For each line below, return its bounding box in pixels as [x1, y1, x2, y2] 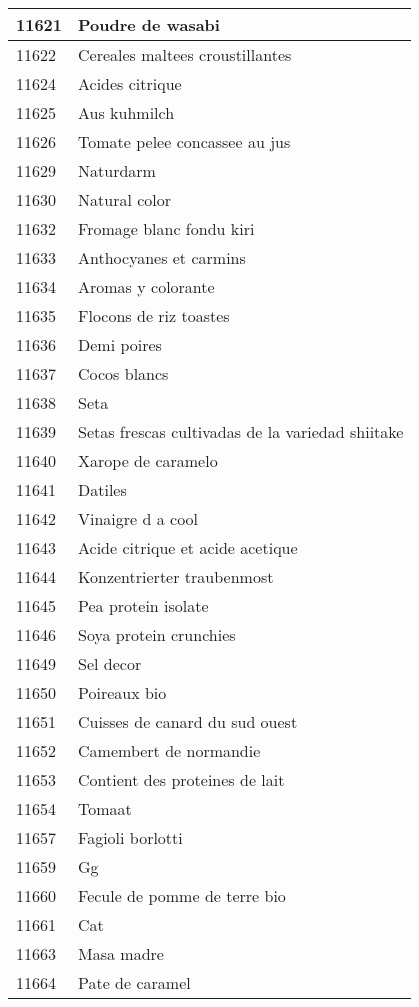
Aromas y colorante [78, 275, 215, 298]
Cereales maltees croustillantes [78, 43, 292, 66]
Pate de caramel [78, 971, 191, 994]
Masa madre [78, 942, 164, 965]
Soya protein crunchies [78, 623, 236, 646]
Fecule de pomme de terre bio [78, 884, 286, 907]
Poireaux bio [78, 681, 167, 704]
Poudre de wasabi [78, 13, 220, 36]
